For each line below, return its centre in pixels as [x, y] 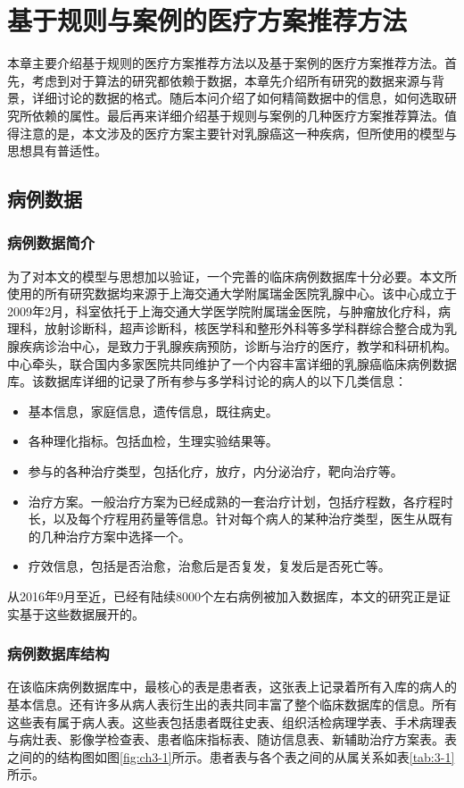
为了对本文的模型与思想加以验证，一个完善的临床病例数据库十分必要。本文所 [232, 276]
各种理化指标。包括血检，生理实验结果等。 [153, 441]
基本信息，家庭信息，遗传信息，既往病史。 [153, 411]
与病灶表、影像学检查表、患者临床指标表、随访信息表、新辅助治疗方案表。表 [232, 739]
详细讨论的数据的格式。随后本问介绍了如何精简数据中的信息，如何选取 [238, 98]
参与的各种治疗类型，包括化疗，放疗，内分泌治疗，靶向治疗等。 [215, 471]
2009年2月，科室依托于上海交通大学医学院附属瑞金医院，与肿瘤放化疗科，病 [229, 310]
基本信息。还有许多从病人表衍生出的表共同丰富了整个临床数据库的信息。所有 [232, 704]
